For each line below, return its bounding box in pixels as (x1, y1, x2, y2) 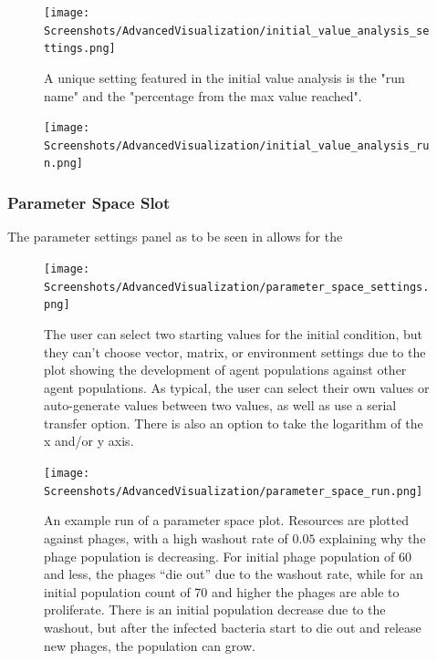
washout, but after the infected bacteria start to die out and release (44, 617, 421, 636)
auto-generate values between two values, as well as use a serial (44, 396, 397, 415)
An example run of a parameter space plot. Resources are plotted (44, 511, 409, 530)
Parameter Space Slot (7, 191, 171, 214)
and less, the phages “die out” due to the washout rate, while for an (44, 564, 423, 584)
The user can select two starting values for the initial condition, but (44, 324, 422, 343)
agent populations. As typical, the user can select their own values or (44, 377, 430, 397)
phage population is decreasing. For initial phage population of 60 (44, 546, 412, 565)
